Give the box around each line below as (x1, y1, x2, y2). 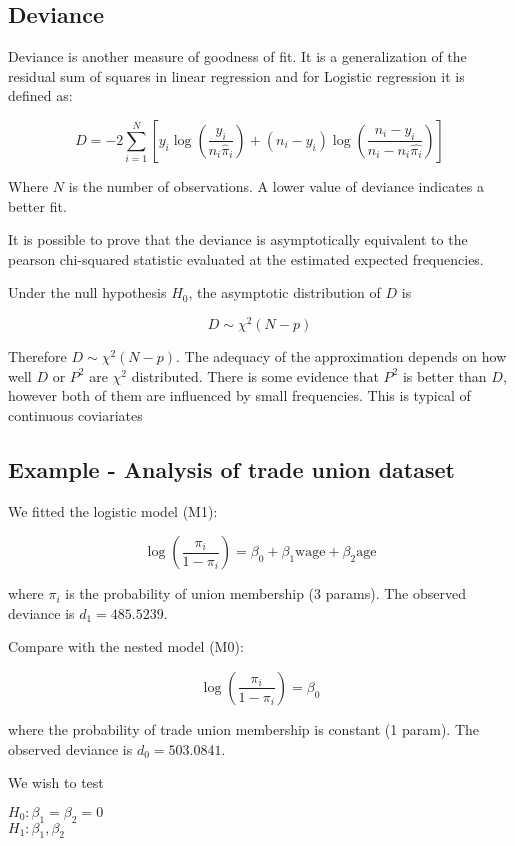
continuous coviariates (8, 404, 143, 425)
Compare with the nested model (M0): (8, 636, 244, 657)
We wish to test (8, 772, 104, 793)
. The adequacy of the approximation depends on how (175, 346, 507, 367)
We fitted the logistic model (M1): (8, 500, 218, 521)
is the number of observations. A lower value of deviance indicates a (68, 175, 485, 196)
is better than (402, 365, 487, 386)
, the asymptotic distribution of (188, 282, 381, 303)
